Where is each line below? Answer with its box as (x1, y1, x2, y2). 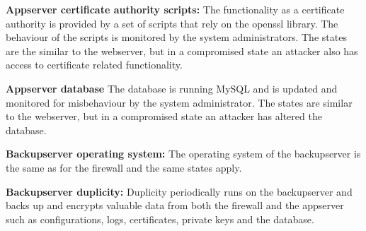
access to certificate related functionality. (6, 57, 183, 72)
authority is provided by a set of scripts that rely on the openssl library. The (6, 16, 338, 30)
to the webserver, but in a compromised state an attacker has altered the (6, 109, 322, 124)
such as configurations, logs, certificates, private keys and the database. (6, 211, 314, 226)
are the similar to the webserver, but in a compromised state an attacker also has (6, 43, 358, 58)
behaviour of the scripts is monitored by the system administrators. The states (6, 30, 347, 45)
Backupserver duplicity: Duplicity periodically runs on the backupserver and (6, 184, 353, 199)
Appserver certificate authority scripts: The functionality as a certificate (6, 2, 345, 16)
